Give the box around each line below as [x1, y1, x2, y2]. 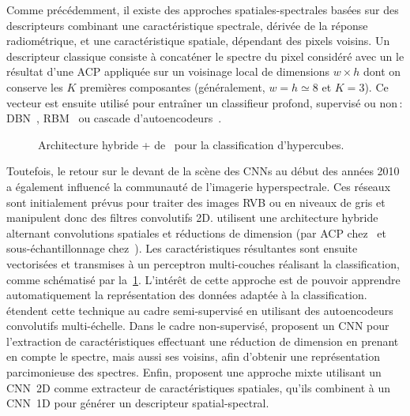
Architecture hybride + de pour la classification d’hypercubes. [38, 136, 344, 152]
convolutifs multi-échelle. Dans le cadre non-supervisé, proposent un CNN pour [6, 317, 389, 334]
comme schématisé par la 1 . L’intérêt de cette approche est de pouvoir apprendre [6, 271, 401, 287]
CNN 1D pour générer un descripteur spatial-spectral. [6, 395, 269, 411]
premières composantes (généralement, [79, 78, 265, 95]
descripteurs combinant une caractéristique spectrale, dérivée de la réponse [6, 17, 368, 33]
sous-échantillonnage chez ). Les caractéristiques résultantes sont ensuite [6, 240, 358, 257]
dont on [363, 63, 401, 80]
